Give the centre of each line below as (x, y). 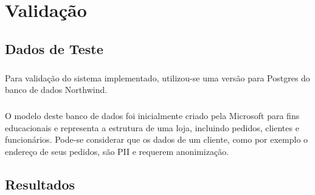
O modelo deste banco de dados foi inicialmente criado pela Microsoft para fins (152, 116)
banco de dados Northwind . (56, 90)
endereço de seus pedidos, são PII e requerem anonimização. (117, 151)
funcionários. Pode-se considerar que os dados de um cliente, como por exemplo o (157, 139)
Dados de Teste (54, 48)
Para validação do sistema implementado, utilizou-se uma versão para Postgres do (157, 77)
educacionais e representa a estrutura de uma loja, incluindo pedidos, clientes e (152, 127)
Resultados (40, 184)
